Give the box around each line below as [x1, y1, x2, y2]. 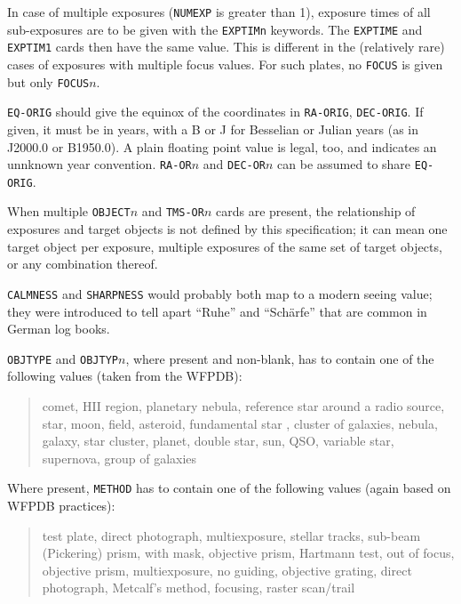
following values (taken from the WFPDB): [7, 366, 242, 385]
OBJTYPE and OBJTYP [7, 349, 118, 367]
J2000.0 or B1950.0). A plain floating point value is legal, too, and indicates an [7, 137, 437, 156]
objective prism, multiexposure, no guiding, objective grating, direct [42, 560, 412, 579]
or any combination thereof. [7, 254, 158, 273]
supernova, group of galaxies [42, 448, 197, 467]
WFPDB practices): [7, 496, 115, 514]
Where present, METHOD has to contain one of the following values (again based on [7, 479, 451, 497]
